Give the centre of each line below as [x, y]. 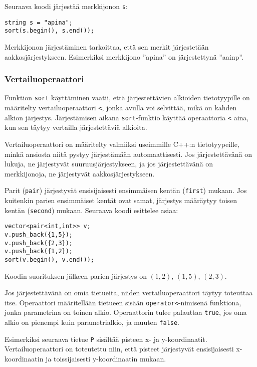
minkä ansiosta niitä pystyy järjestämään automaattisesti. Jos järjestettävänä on [128, 154]
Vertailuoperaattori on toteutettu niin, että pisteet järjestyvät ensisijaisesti [119, 349]
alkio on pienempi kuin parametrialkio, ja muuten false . [92, 322]
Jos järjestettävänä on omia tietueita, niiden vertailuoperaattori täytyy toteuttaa [129, 293]
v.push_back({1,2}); [39, 251]
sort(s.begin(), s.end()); [49, 31]
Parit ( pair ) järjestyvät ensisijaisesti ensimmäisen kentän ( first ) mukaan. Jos [126, 190]
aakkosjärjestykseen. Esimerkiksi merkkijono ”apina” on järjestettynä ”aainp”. [124, 56]
